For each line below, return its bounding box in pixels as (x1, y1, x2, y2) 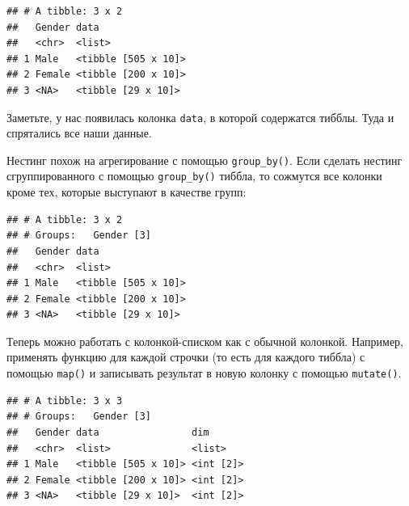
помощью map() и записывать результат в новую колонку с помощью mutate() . (6, 365, 402, 382)
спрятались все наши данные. (6, 124, 152, 141)
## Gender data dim (6, 426, 209, 438)
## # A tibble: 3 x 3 (6, 394, 123, 407)
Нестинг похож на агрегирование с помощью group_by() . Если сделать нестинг (6, 151, 403, 168)
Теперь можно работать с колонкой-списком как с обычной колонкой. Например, (6, 332, 404, 349)
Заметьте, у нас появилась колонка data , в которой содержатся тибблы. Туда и (6, 108, 394, 125)
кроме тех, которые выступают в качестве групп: (6, 183, 247, 200)
